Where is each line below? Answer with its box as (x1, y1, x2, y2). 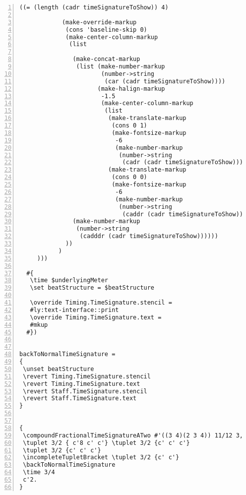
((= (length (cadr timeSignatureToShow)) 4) (19, 4, 169, 11)
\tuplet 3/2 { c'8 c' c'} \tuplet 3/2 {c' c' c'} (23, 439, 190, 446)
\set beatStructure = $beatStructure (30, 284, 155, 292)
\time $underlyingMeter (30, 277, 108, 284)
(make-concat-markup (72, 56, 140, 63)
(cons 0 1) (112, 122, 147, 129)
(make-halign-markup (97, 85, 165, 92)
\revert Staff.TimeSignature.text (23, 395, 137, 402)
